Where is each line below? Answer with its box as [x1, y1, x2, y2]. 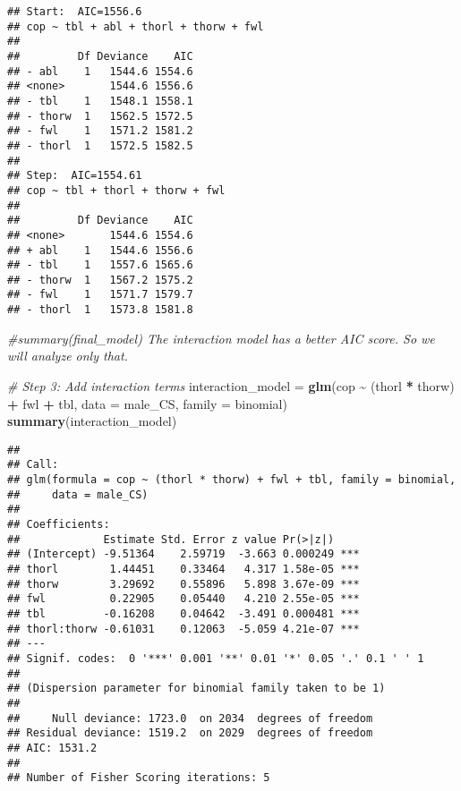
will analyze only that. [7, 346, 128, 365]
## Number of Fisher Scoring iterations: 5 [7, 771, 270, 785]
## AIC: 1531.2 [7, 741, 98, 754]
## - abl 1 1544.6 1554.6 [7, 64, 193, 78]
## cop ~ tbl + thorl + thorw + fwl [7, 183, 226, 197]
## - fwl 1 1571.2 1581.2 [7, 124, 193, 138]
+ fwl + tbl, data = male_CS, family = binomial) [7, 394, 287, 413]
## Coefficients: [7, 518, 110, 532]
